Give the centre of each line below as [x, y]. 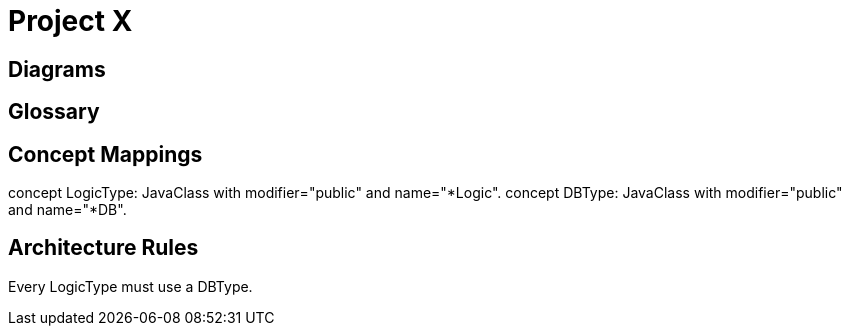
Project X [70, 21]
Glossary [54, 112]
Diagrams [57, 69]
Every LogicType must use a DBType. [130, 286]
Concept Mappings [105, 154]
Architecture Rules [103, 248]
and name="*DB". [67, 210]
